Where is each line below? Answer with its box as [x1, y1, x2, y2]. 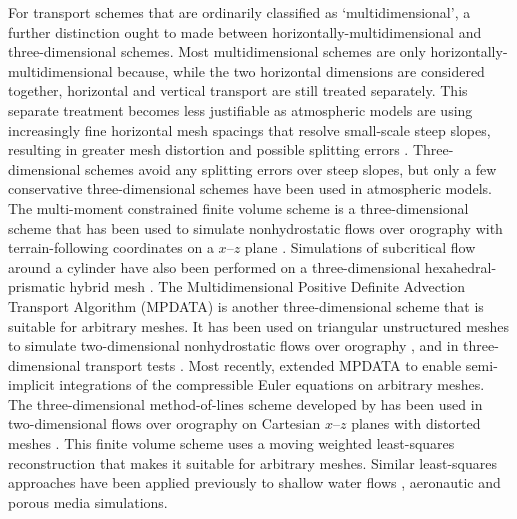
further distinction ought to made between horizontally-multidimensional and [8, 21, 482, 42]
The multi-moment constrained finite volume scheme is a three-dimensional [8, 197, 469, 218]
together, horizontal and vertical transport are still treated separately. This [8, 80, 468, 101]
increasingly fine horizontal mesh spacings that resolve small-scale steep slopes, [8, 119, 491, 140]
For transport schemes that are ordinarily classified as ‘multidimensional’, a [8, 2, 471, 22]
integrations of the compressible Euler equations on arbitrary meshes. [59, 374, 485, 395]
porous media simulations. [8, 491, 168, 512]
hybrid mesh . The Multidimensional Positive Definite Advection [69, 276, 465, 297]
